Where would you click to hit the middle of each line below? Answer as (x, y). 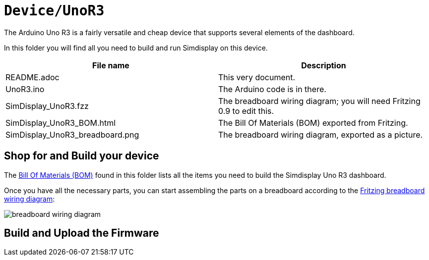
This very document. (257, 77)
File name (111, 65)
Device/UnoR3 (54, 11)
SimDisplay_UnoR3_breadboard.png (72, 134)
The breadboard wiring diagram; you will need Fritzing (319, 101)
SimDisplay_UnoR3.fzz (47, 106)
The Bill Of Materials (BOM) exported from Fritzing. (313, 123)
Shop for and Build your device (82, 156)
